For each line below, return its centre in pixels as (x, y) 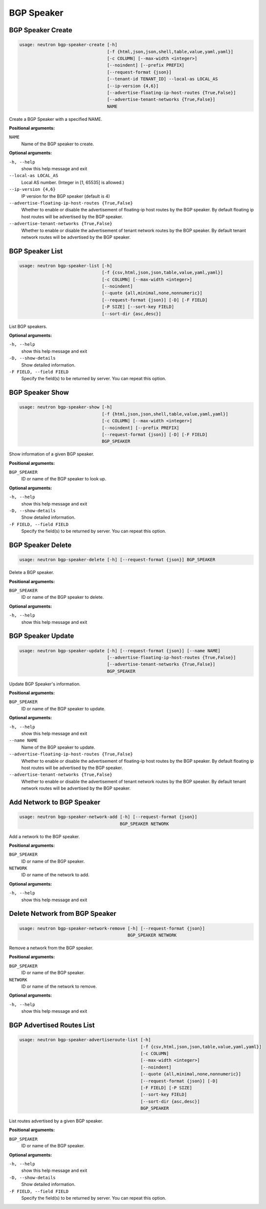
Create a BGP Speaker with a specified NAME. (56, 119)
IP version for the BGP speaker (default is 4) (66, 196)
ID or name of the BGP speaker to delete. (63, 597)
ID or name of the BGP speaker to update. (63, 708)
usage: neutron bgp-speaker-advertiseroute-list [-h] (85, 1040)
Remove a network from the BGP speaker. (51, 948)
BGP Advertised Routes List (52, 1025)
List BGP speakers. (28, 326)
